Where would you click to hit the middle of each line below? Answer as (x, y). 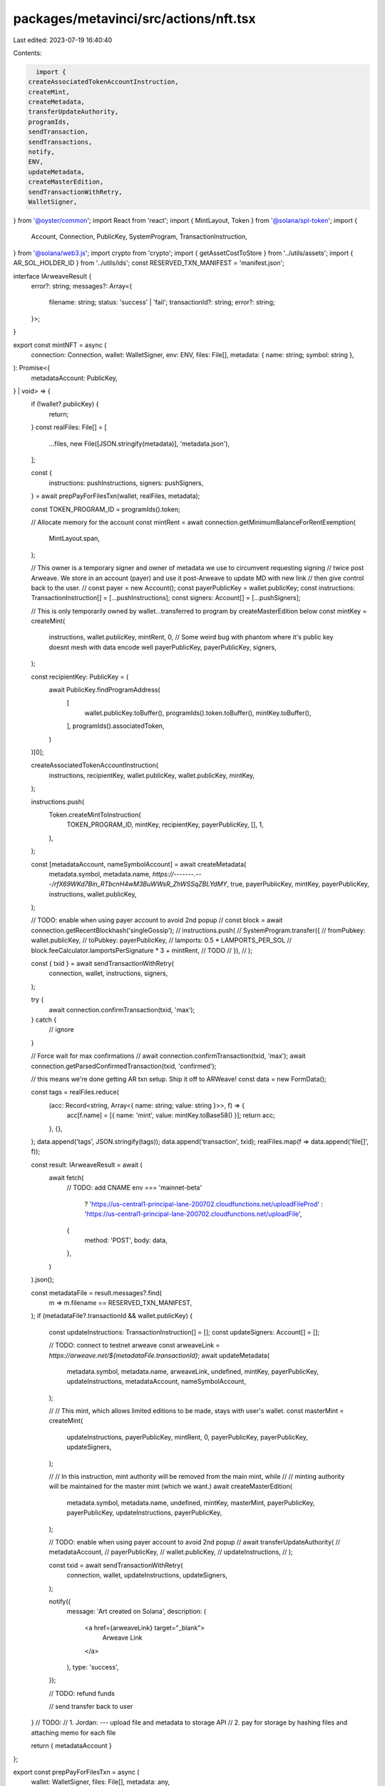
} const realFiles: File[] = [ (69, 427)
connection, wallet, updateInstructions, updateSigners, (147, 1575)
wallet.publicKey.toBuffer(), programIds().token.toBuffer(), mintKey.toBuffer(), (198, 713)
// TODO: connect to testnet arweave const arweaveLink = (134, 1345)
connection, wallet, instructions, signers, (108, 973)
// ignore (61, 1029)
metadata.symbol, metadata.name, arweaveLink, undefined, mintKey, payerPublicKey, (193, 1371)
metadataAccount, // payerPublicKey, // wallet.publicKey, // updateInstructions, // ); (171, 1552)
